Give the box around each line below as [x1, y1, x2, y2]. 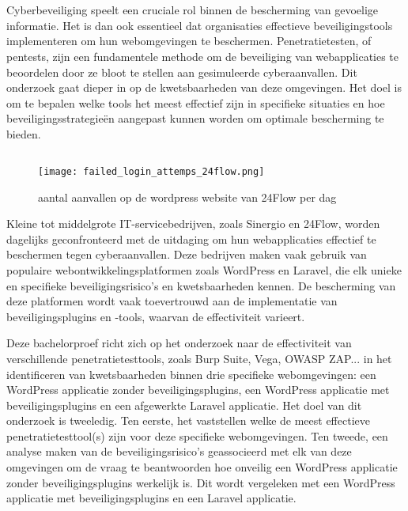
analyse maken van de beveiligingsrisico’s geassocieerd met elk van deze [6, 443, 352, 460]
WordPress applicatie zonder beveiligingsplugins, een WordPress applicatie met [6, 381, 390, 398]
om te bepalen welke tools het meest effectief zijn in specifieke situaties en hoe [6, 94, 385, 111]
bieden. [6, 125, 41, 142]
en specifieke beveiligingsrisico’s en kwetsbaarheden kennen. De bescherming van [6, 277, 396, 293]
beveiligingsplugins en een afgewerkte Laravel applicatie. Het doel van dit [6, 396, 362, 413]
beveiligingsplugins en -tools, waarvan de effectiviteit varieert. [6, 308, 305, 324]
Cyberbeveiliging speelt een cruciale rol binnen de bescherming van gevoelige [6, 2, 379, 18]
